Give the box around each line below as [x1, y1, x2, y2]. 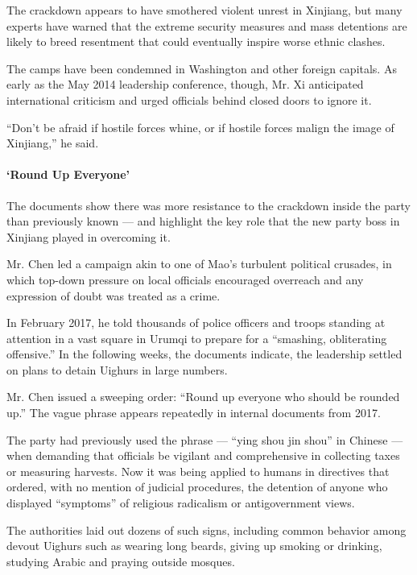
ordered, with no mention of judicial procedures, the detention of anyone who [6, 478, 388, 495]
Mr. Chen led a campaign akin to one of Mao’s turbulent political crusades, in [6, 255, 392, 272]
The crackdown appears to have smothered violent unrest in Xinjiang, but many [6, 2, 403, 18]
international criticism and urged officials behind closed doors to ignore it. [6, 91, 372, 108]
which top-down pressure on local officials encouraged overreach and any [6, 271, 364, 287]
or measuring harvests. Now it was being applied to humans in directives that [6, 462, 390, 479]
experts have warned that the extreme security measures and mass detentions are [6, 17, 407, 34]
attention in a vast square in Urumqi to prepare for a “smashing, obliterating [6, 329, 387, 346]
